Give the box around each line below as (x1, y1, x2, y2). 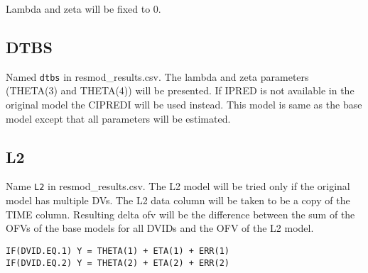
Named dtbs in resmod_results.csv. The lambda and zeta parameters (6, 69, 309, 84)
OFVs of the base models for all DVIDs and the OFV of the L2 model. (6, 221, 314, 235)
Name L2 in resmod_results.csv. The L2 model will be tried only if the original (6, 179, 350, 194)
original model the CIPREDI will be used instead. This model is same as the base (6, 97, 362, 112)
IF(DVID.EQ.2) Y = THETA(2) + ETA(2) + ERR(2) (6, 257, 229, 268)
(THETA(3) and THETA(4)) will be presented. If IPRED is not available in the (6, 83, 355, 98)
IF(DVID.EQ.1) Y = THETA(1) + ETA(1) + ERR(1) (6, 245, 229, 256)
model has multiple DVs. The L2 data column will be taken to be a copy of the (6, 193, 350, 208)
